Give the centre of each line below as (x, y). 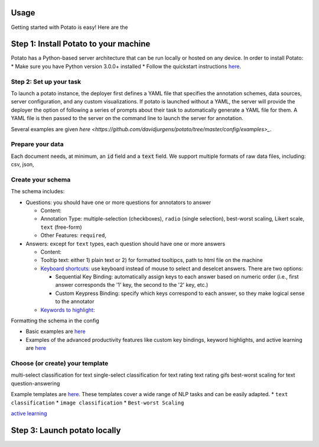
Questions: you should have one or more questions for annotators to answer (118, 202)
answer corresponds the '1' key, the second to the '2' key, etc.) (132, 285)
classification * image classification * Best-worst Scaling (97, 403)
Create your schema (41, 179)
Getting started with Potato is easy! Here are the (69, 27)
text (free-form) (61, 227)
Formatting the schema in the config (55, 321)
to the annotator (75, 302)
